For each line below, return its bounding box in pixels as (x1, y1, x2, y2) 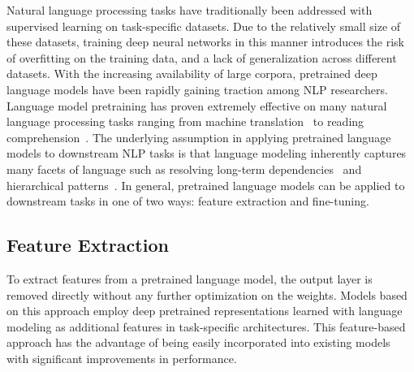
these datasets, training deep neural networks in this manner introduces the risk (6, 33, 404, 50)
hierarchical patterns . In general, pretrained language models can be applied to (6, 176, 405, 193)
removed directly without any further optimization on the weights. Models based (6, 286, 408, 303)
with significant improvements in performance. (6, 349, 237, 366)
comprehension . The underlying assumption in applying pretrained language (6, 128, 391, 145)
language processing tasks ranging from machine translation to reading (6, 113, 364, 130)
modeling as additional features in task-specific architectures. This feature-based (6, 318, 406, 335)
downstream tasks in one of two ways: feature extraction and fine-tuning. (6, 192, 369, 210)
